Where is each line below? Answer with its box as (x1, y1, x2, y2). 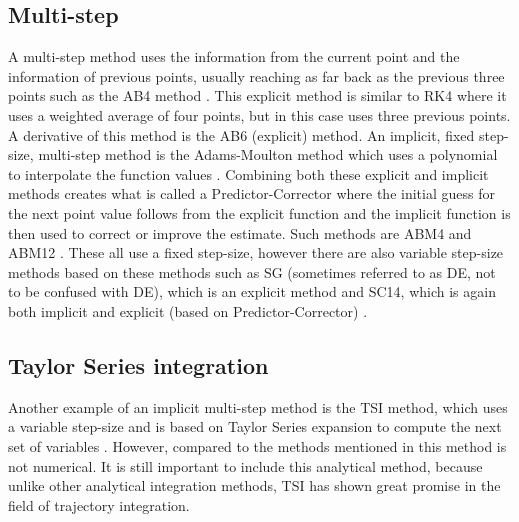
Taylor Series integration (8, 349, 269, 380)
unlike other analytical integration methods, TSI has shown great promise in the (8, 475, 501, 496)
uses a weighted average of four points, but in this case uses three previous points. (8, 104, 511, 125)
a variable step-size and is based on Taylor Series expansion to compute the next (8, 416, 502, 437)
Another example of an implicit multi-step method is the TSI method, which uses (8, 396, 508, 417)
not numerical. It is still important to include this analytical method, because (8, 455, 483, 476)
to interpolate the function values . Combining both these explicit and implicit (8, 163, 489, 184)
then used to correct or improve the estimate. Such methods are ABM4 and (8, 222, 472, 243)
